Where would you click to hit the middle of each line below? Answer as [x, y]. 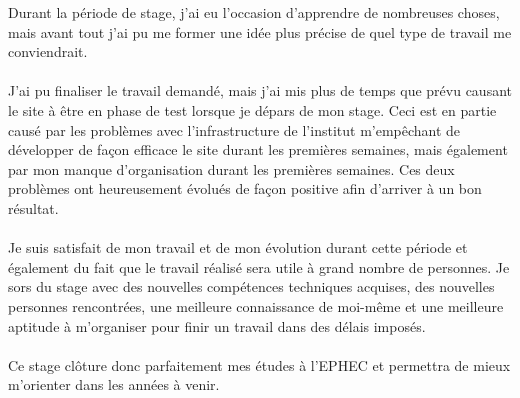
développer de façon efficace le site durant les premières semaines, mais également [258, 149]
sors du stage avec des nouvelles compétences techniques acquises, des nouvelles [251, 286]
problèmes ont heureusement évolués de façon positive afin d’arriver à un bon [245, 188]
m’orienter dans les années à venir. [114, 384]
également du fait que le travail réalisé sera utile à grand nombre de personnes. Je [259, 266]
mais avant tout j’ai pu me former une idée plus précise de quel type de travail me [260, 31]
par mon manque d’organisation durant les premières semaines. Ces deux [231, 168]
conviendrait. [48, 51]
